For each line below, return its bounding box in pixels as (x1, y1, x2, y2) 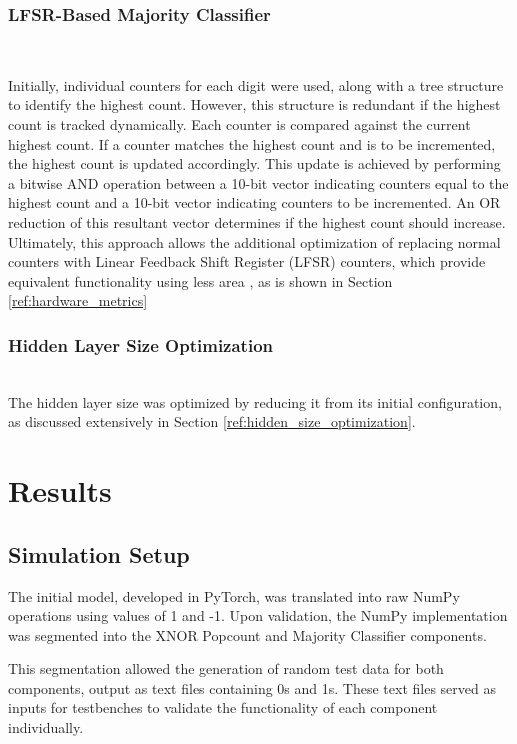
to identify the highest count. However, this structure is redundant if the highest (8, 94, 501, 115)
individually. (8, 717, 84, 738)
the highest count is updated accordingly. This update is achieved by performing (8, 153, 501, 174)
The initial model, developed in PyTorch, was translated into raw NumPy (8, 585, 460, 606)
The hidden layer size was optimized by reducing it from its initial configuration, (8, 391, 502, 412)
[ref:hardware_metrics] (8, 290, 148, 311)
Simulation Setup (8, 538, 190, 569)
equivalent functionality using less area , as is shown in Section (8, 270, 393, 291)
